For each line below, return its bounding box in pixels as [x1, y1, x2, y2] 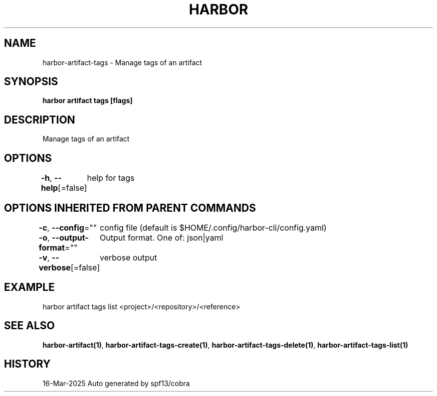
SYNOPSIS [4, 75, 58, 88]
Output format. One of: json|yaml [100, 232, 223, 243]
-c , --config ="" [38, 222, 97, 233]
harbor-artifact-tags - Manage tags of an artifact [42, 58, 202, 67]
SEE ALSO [4, 319, 55, 332]
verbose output [100, 252, 157, 263]
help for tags [87, 173, 135, 183]
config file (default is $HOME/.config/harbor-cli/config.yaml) [100, 222, 327, 233]
